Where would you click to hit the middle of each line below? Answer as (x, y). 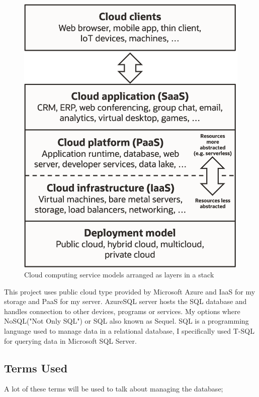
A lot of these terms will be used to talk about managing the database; (114, 389)
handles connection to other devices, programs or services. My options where (122, 311)
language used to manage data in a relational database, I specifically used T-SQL (129, 331)
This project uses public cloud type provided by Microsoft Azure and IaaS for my (130, 291)
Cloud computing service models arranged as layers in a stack (119, 275)
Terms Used (36, 368)
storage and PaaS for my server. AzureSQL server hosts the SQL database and (125, 301)
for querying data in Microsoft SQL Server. (70, 340)
